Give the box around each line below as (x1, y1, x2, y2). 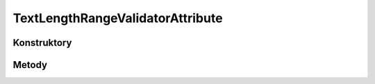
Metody (12, 59, 48, 71)
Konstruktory (12, 37, 72, 49)
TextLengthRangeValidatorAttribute (12, 10, 223, 26)
